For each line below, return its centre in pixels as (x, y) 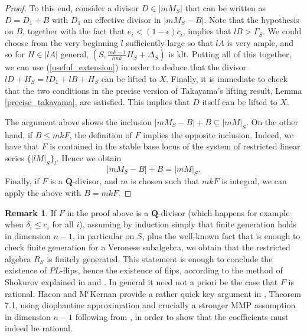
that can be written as (226, 8)
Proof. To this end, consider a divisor (72, 8)
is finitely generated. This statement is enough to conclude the (160, 258)
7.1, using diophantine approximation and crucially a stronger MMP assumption (150, 305)
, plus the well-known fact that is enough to (221, 235)
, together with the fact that (74, 31)
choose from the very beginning (61, 42)
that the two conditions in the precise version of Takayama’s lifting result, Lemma (153, 90)
